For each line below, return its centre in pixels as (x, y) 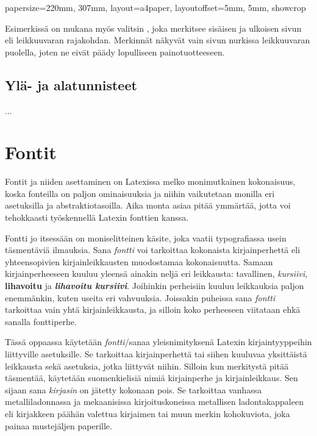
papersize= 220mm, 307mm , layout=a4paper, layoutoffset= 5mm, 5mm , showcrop (155, 7)
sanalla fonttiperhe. (41, 321)
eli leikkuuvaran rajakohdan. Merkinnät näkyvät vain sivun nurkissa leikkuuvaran (158, 40)
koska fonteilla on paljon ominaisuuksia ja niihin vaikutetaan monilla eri (140, 193)
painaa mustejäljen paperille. (59, 425)
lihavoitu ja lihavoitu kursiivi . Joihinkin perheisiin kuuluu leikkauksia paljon (155, 286)
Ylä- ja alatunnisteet (71, 84)
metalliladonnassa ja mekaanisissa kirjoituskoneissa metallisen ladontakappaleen (154, 402)
